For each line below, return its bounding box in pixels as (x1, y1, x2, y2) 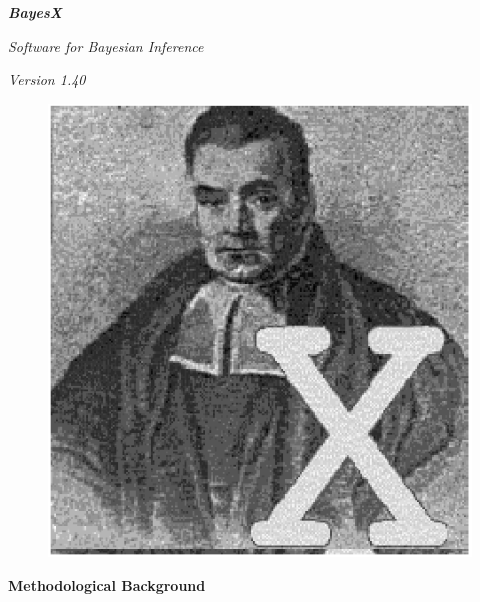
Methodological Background (8, 574, 206, 595)
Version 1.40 (8, 69, 86, 90)
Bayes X (8, 2, 62, 22)
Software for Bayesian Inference (8, 35, 204, 56)
